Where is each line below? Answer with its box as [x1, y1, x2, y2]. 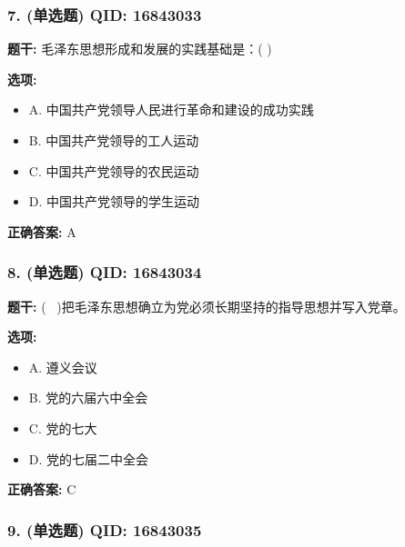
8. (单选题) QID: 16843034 [7, 261, 202, 283]
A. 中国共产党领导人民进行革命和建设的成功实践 [28, 100, 314, 119]
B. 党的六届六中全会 [28, 388, 148, 407]
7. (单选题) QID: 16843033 [7, 3, 202, 25]
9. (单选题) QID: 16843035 [7, 518, 202, 541]
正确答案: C [7, 480, 76, 499]
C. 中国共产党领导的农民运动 [28, 161, 199, 180]
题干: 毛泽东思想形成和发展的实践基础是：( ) [7, 39, 272, 58]
